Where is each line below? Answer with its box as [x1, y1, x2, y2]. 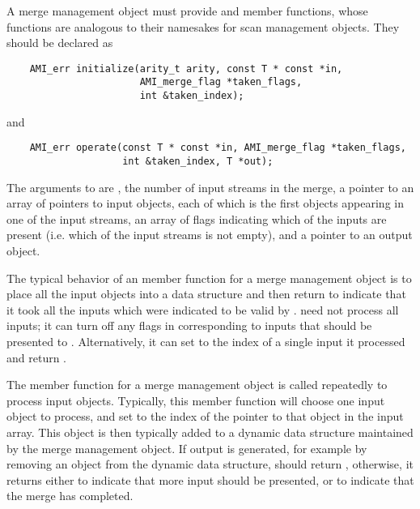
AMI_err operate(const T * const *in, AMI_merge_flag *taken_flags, [29, 142, 406, 154]
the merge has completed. [6, 487, 134, 504]
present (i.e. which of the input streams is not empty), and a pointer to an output [6, 226, 413, 243]
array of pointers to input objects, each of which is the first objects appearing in [6, 195, 404, 212]
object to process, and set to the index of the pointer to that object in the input [6, 408, 404, 425]
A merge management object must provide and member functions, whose [6, 2, 368, 19]
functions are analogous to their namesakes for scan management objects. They [6, 18, 400, 35]
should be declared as [6, 34, 113, 51]
